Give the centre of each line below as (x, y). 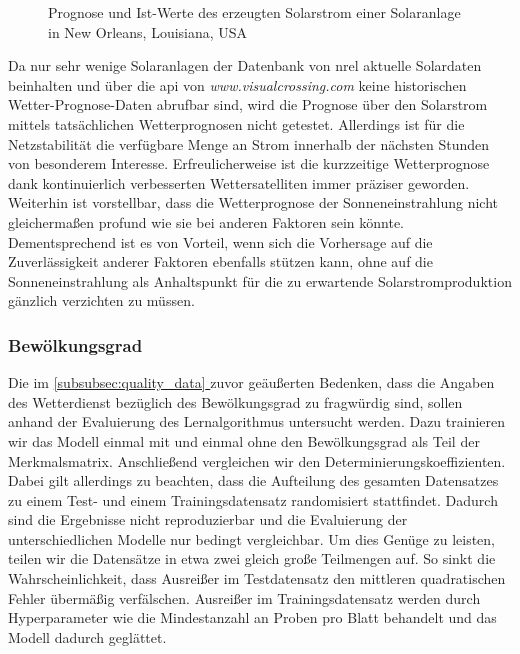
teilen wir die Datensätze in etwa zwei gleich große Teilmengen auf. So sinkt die (252, 558)
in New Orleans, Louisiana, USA (148, 31)
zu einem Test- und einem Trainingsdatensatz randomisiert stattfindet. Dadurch (253, 499)
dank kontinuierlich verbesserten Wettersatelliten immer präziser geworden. (239, 182)
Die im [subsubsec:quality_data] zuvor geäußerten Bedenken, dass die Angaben (251, 382)
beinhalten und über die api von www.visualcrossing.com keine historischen (237, 84)
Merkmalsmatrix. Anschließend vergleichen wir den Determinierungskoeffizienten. (257, 460)
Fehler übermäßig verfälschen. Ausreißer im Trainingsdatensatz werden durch (244, 597)
